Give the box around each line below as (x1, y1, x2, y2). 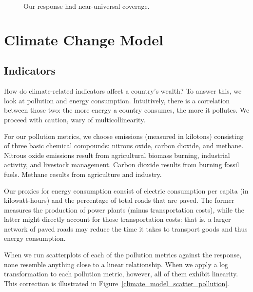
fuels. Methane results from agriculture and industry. (4, 169, 162, 179)
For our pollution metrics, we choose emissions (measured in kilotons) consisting (4, 131, 244, 141)
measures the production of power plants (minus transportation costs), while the (4, 204, 245, 214)
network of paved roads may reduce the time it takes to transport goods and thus (4, 223, 248, 234)
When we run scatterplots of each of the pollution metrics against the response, (4, 250, 242, 260)
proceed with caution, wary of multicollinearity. (4, 114, 146, 124)
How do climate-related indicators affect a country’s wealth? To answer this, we (4, 86, 242, 96)
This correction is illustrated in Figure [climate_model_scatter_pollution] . (4, 278, 229, 288)
